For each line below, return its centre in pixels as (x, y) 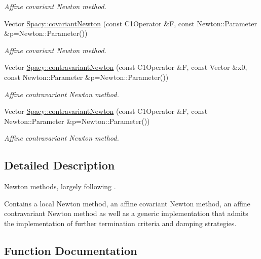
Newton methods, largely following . (60, 186)
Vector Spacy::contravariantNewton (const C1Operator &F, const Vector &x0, (126, 67)
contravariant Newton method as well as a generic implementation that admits (126, 213)
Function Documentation (71, 250)
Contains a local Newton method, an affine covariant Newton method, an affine (127, 203)
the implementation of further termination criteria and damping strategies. (120, 223)
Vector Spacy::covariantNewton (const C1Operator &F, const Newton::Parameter (130, 23)
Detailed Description (60, 165)
